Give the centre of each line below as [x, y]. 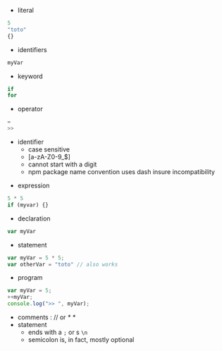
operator [30, 109]
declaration [34, 218]
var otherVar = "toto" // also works [63, 264]
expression [33, 185]
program [30, 278]
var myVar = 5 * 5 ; [36, 258]
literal [25, 10]
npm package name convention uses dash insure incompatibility [121, 172]
